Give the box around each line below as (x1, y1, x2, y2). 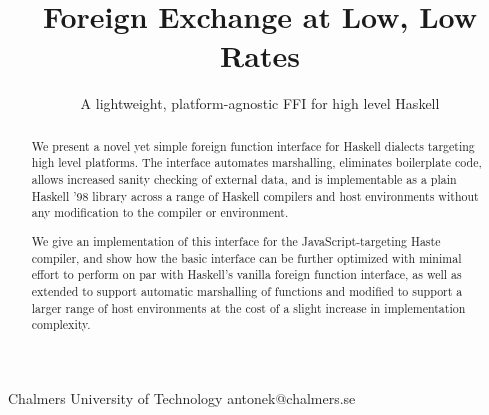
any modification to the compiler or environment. (31, 204, 289, 221)
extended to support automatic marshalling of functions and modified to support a (31, 282, 463, 299)
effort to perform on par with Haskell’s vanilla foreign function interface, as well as (31, 266, 462, 283)
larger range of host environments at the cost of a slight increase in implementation (31, 299, 466, 316)
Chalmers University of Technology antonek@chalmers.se (8, 387, 356, 408)
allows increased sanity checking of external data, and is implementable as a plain (31, 171, 457, 188)
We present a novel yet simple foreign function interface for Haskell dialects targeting (31, 137, 475, 154)
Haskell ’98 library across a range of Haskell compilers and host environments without (31, 187, 479, 204)
